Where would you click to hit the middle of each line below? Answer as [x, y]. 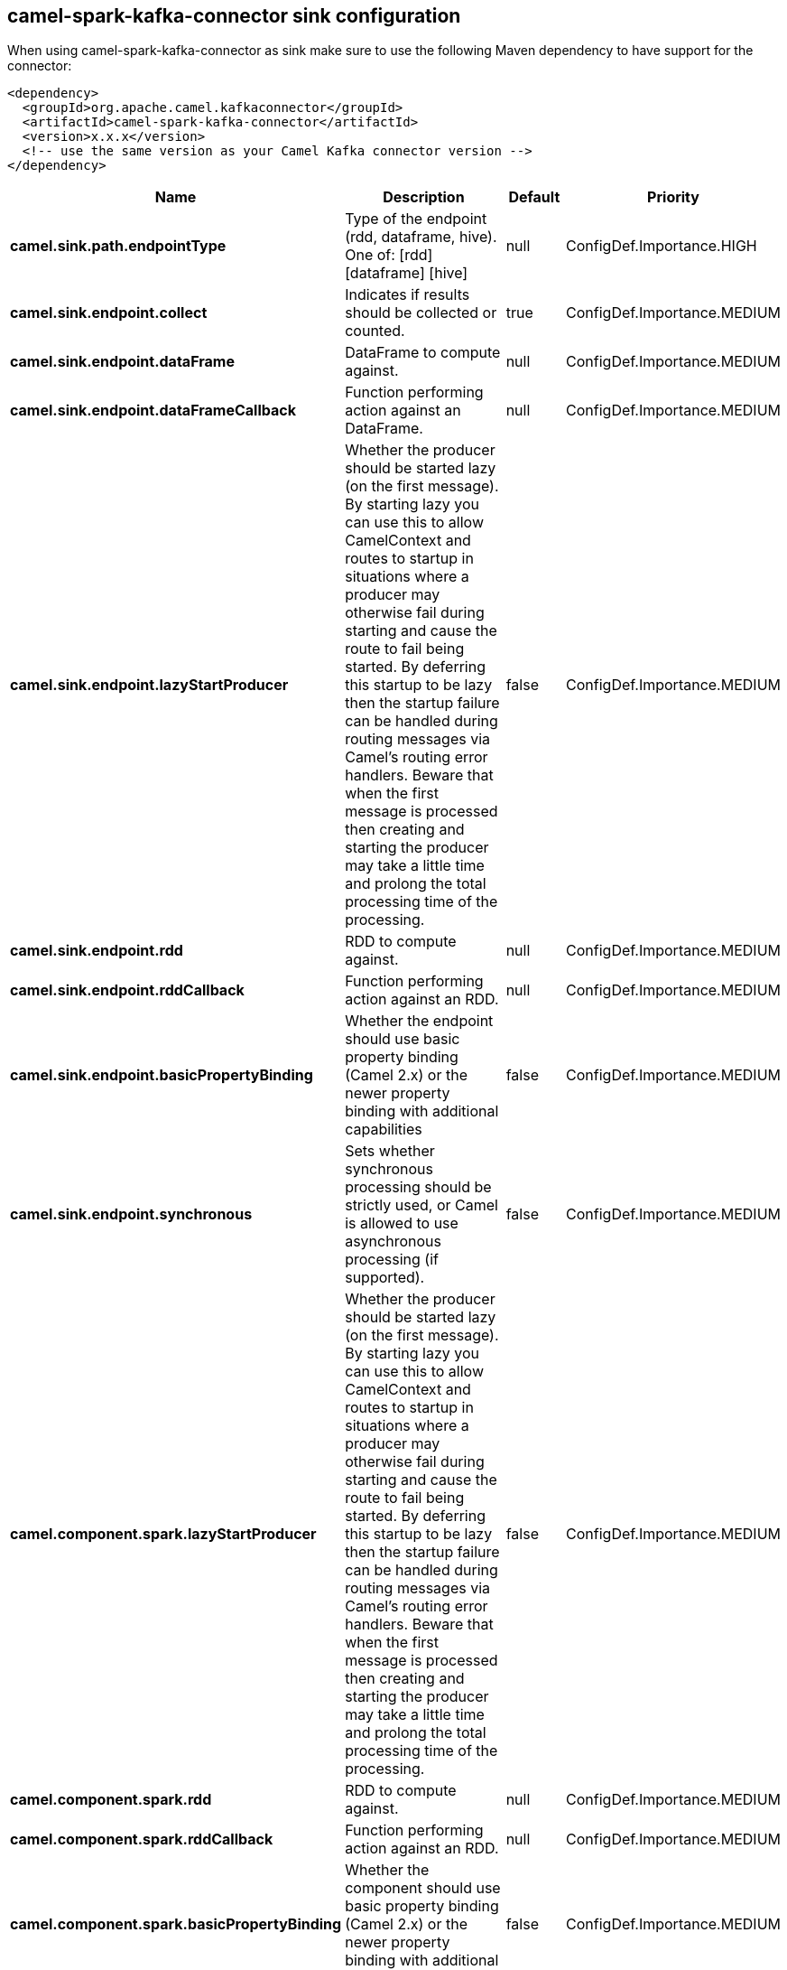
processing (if [392, 1260]
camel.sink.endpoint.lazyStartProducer [149, 685]
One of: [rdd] [389, 255]
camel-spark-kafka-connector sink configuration [234, 16]
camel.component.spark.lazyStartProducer [163, 1534]
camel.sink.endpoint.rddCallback [127, 990]
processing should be [418, 1187]
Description [424, 197]
